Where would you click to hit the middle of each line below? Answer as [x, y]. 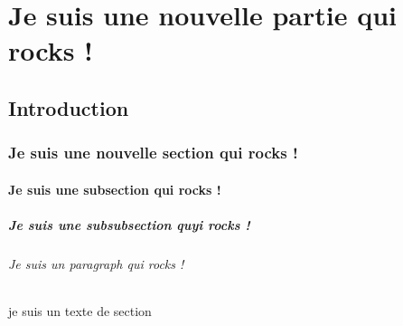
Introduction [69, 107]
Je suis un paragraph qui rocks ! [96, 263]
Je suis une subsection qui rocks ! [115, 189]
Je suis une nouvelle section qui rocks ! [153, 153]
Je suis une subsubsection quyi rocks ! [129, 224]
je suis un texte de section [80, 311]
